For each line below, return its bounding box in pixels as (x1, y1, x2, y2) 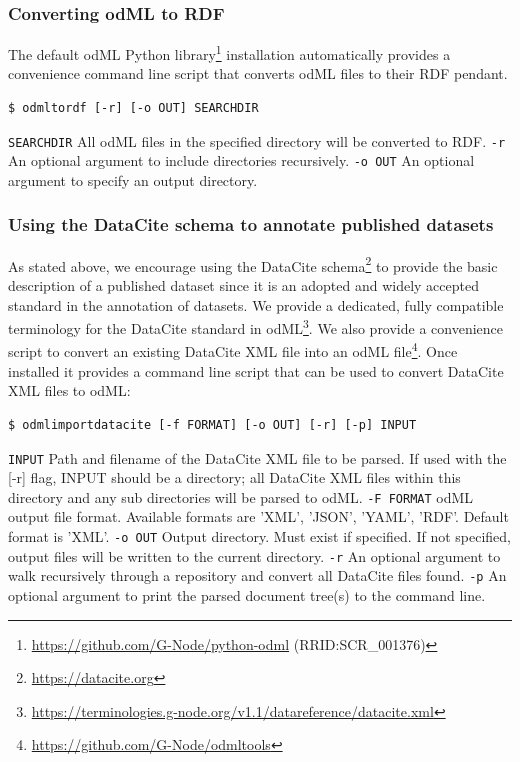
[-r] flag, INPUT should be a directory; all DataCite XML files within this (8, 467, 461, 488)
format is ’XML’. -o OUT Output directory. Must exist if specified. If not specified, (8, 526, 511, 546)
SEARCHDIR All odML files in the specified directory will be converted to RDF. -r (8, 130, 506, 151)
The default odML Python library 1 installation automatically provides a (8, 41, 451, 64)
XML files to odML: (8, 380, 131, 401)
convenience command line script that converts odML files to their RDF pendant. (8, 63, 508, 84)
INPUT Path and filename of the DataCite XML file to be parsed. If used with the (8, 447, 507, 468)
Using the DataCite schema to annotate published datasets (8, 212, 494, 237)
